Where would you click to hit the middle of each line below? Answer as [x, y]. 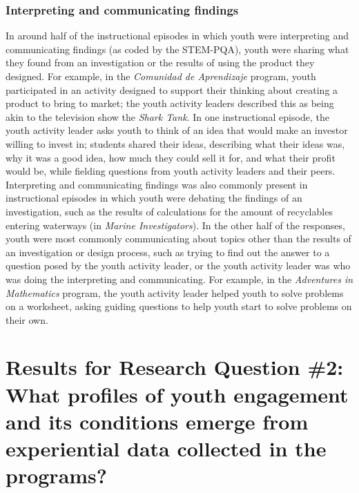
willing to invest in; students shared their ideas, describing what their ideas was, [175, 143]
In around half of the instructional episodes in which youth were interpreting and [177, 36]
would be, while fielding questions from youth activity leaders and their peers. [171, 171]
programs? [57, 475]
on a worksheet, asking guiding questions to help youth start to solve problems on [179, 306]
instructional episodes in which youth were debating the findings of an [154, 198]
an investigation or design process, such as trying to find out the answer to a [168, 252]
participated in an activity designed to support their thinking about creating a [172, 89]
